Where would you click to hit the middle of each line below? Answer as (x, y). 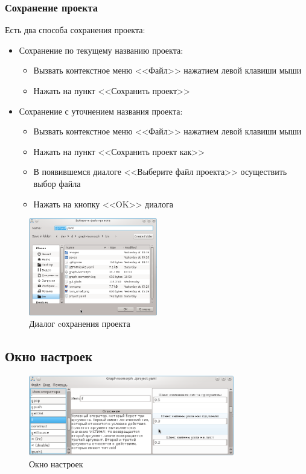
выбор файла (57, 183)
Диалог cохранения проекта (80, 324)
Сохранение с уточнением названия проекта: (101, 111)
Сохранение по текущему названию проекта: (101, 50)
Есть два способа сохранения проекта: (75, 30)
